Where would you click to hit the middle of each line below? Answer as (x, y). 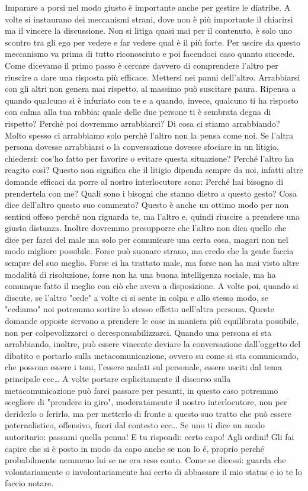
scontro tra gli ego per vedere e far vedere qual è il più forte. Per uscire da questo (153, 42)
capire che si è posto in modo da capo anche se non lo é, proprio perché (134, 448)
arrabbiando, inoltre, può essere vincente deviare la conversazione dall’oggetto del (153, 344)
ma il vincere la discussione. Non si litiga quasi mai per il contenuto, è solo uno (149, 31)
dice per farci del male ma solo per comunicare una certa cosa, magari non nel (147, 239)
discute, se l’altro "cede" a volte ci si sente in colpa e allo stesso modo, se (137, 297)
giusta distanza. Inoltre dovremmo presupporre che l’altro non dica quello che (146, 228)
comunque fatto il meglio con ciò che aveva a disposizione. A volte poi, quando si (152, 286)
